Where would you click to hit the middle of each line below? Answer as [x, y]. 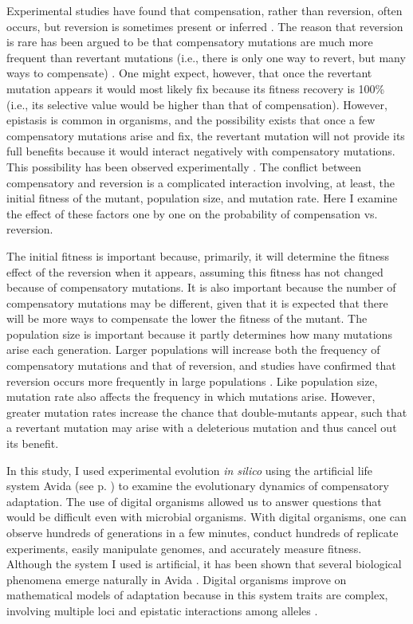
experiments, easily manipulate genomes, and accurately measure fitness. [184, 548]
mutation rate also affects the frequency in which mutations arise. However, [191, 396]
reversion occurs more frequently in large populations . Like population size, [192, 381]
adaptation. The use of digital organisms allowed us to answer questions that [194, 501]
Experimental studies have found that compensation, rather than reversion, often [205, 10]
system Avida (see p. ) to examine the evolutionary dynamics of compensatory [198, 486]
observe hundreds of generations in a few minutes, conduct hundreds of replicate [203, 532]
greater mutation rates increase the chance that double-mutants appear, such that [207, 412]
